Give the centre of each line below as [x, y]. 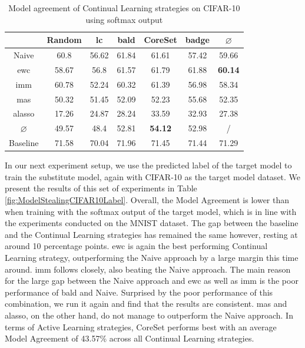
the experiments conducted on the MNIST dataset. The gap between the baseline [152, 223]
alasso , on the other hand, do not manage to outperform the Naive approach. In [149, 315]
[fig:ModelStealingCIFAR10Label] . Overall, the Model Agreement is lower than [147, 199]
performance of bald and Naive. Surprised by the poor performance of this [139, 292]
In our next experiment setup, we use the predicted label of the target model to [148, 165]
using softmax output [124, 19]
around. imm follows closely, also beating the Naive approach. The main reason [148, 269]
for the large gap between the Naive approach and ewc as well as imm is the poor [152, 281]
